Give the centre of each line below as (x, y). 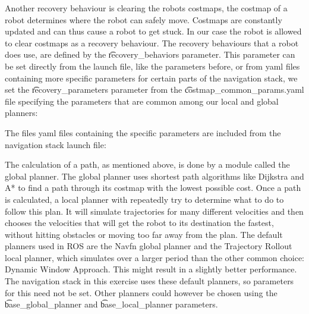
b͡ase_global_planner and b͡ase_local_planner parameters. (111, 304)
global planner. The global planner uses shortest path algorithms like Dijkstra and (154, 176)
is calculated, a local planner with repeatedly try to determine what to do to (144, 199)
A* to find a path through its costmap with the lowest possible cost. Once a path (153, 188)
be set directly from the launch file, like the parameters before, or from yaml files (152, 66)
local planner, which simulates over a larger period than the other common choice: (154, 257)
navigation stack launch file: (56, 144)
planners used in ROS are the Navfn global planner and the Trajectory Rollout (149, 246)
